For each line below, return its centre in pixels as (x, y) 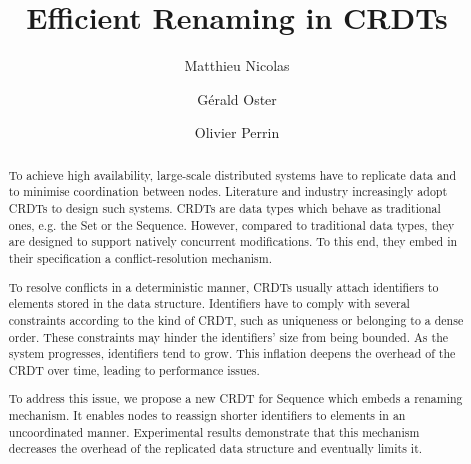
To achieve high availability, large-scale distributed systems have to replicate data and (232, 174)
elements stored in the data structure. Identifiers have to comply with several (209, 303)
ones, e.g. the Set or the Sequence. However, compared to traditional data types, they (231, 224)
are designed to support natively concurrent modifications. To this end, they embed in (233, 241)
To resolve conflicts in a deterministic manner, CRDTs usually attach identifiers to (223, 286)
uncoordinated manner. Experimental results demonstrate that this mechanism (214, 431)
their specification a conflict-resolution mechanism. (140, 257)
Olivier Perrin (237, 132)
